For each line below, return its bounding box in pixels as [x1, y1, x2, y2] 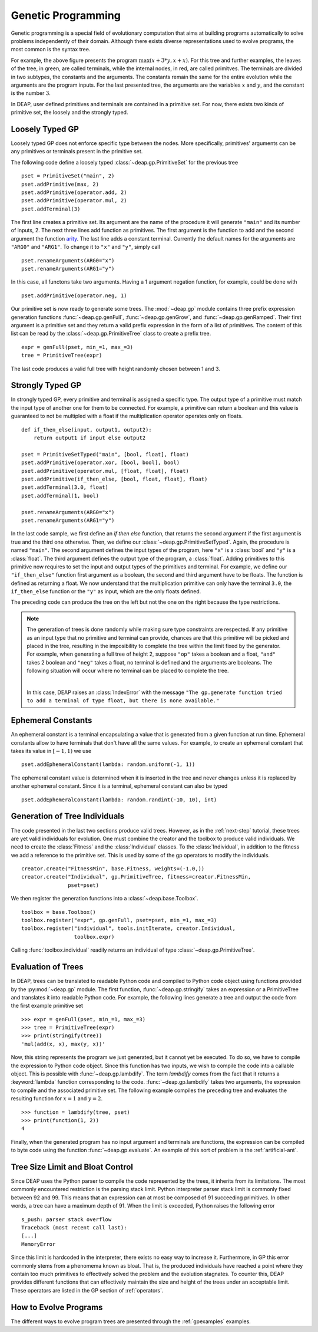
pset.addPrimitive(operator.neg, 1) [21, 292, 127, 299]
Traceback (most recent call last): [21, 1224, 127, 1231]
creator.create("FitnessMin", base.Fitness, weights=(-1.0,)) [21, 866, 205, 872]
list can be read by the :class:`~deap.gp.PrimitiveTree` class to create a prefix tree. [11, 330, 211, 337]
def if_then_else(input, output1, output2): [21, 426, 153, 433]
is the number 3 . [11, 90, 51, 97]
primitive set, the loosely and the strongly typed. [11, 109, 128, 116]
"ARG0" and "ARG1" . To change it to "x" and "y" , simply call [11, 244, 160, 251]
